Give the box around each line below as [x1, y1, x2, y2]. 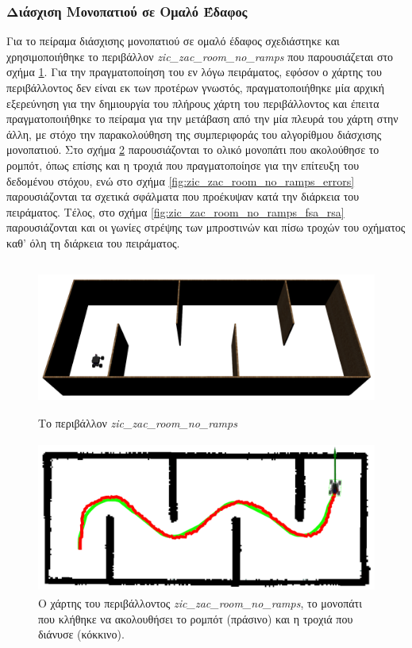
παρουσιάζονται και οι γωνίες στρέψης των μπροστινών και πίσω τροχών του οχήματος [6, 219, 406, 236]
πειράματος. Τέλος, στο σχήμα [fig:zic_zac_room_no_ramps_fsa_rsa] [6, 203, 345, 220]
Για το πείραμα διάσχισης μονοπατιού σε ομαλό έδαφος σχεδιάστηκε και [6, 33, 340, 49]
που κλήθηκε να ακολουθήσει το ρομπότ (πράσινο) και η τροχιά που [38, 610, 353, 627]
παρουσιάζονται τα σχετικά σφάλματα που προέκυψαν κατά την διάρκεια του [6, 188, 360, 205]
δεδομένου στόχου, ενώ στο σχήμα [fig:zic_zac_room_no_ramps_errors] [6, 172, 355, 189]
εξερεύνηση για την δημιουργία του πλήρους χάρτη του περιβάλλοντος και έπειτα [6, 94, 379, 111]
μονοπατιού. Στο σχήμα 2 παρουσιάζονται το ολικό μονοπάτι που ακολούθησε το [6, 141, 379, 158]
